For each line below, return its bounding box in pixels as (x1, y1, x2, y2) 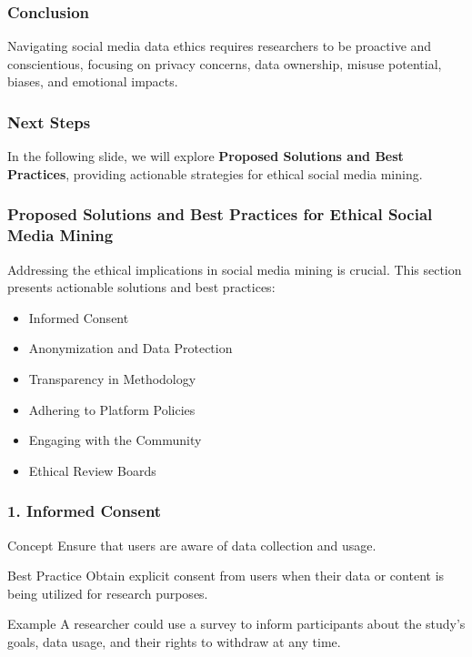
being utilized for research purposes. (7, 583, 208, 602)
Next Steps (7, 110, 91, 133)
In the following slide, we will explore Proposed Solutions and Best (7, 147, 404, 166)
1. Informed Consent (7, 500, 162, 522)
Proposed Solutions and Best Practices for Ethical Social (7, 203, 433, 226)
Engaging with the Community (28, 430, 202, 450)
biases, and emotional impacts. (7, 72, 178, 91)
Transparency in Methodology (28, 369, 196, 388)
